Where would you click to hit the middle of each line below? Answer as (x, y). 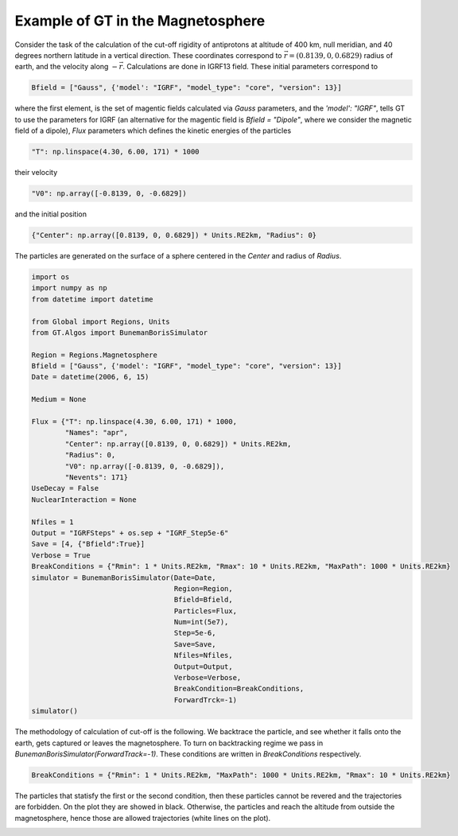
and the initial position (51, 214)
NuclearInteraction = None (84, 500)
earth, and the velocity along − (66, 67)
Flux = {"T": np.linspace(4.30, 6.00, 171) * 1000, (134, 422)
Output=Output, (204, 667)
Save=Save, (195, 644)
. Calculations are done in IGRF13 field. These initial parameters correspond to (250, 67)
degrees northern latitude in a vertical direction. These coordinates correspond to (148, 55)
